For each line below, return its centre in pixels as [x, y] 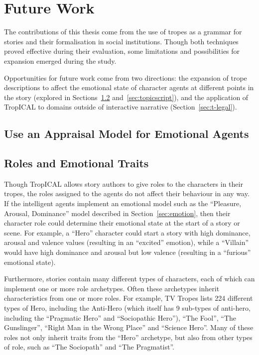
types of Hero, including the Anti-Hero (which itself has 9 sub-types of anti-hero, [127, 307]
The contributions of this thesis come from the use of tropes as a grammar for [123, 32]
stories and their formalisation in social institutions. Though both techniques [121, 41]
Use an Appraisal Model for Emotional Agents [127, 134]
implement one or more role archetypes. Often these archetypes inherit [112, 288]
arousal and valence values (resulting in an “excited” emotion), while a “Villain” [127, 242]
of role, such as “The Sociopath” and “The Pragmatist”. [89, 347]
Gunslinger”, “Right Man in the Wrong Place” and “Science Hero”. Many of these [129, 327]
